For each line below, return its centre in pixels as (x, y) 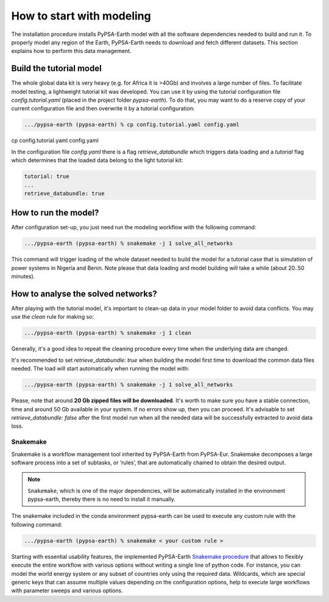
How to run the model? (55, 213)
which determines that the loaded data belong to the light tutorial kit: (97, 160)
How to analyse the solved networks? (84, 293)
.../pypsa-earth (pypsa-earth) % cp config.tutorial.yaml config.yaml (132, 125)
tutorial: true (47, 176)
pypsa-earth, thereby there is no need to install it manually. (102, 499)
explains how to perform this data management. (71, 51)
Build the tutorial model (56, 69)
